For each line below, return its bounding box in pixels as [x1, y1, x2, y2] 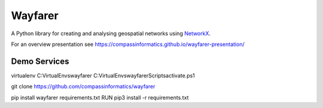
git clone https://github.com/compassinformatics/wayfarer [11, 83, 156, 90]
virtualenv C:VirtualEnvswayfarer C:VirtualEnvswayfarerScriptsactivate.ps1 [11, 72, 196, 79]
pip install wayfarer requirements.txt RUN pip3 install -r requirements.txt [11, 94, 189, 101]
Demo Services [11, 56, 69, 66]
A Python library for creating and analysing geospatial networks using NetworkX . [11, 30, 211, 37]
